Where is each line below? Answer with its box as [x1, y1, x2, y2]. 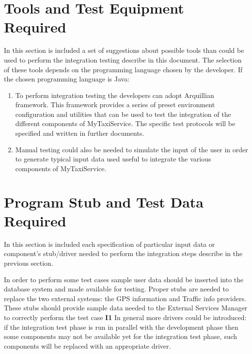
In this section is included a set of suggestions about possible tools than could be [4, 45, 244, 55]
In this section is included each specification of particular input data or [4, 239, 215, 249]
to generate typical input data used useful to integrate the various [15, 154, 211, 164]
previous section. [4, 257, 53, 268]
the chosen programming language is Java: [4, 74, 130, 84]
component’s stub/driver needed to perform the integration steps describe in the [4, 248, 243, 258]
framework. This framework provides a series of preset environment [15, 99, 215, 110]
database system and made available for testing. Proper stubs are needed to [4, 284, 229, 294]
